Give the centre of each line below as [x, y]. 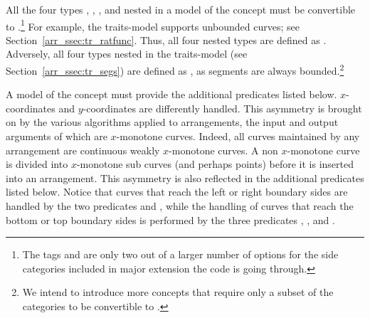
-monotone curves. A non [223, 150]
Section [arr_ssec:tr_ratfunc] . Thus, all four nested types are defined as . [166, 39]
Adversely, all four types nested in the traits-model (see [127, 54]
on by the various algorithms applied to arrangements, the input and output [172, 122]
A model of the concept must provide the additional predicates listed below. [171, 94]
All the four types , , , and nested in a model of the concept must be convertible [181, 9]
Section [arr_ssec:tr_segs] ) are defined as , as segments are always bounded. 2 [175, 69]
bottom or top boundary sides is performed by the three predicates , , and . [170, 219]
